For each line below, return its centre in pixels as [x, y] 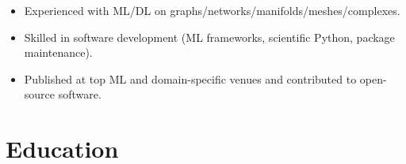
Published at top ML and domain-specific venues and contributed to [190, 78]
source [40, 94]
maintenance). [58, 52]
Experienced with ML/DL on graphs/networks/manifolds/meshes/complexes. [212, 10]
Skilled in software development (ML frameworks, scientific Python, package [209, 37]
